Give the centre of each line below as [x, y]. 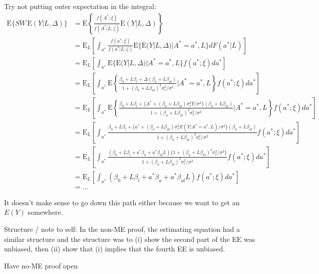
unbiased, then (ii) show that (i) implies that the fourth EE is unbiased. [115, 249]
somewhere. [45, 212]
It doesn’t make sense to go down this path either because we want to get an [122, 202]
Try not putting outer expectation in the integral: [80, 6]
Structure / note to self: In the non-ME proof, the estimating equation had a [122, 229]
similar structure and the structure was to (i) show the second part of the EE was [130, 239]
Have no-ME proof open [41, 265]
